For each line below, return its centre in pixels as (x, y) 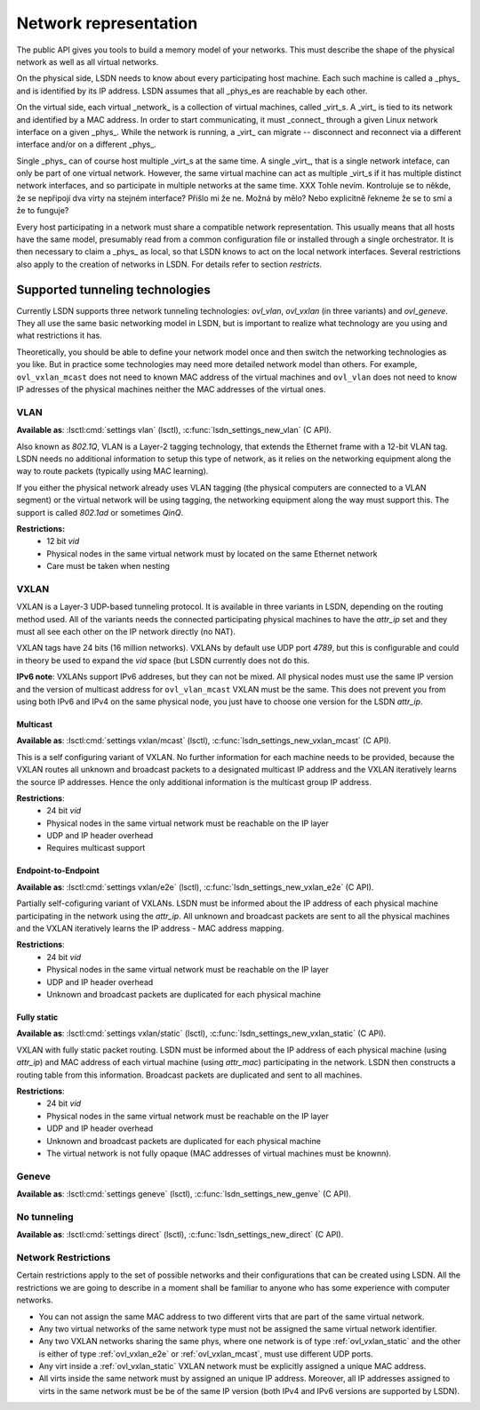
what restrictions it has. (59, 336)
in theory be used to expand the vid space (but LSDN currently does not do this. (163, 660)
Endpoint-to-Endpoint (58, 870)
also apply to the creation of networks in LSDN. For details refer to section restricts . (169, 264)
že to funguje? (43, 211)
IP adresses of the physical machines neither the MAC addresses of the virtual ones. (171, 389)
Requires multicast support (96, 848)
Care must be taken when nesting (108, 566)
